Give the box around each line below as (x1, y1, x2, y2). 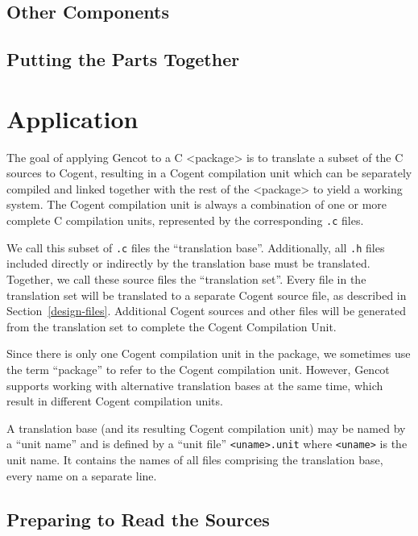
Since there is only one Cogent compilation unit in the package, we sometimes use (6, 345, 411, 362)
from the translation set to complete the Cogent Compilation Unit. (6, 318, 337, 334)
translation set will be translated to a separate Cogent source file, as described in (6, 286, 407, 303)
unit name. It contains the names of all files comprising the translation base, (6, 451, 383, 467)
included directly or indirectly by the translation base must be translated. (6, 255, 370, 272)
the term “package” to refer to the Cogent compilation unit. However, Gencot (6, 360, 390, 377)
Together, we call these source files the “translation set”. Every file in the (6, 270, 366, 287)
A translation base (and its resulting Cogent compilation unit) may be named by (6, 419, 406, 436)
